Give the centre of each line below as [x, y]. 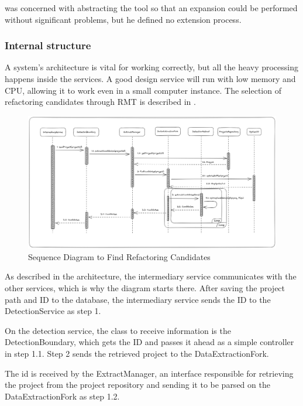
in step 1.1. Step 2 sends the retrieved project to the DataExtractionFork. [137, 354]
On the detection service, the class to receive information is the [118, 330]
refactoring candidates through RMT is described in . [100, 102]
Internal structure [48, 45]
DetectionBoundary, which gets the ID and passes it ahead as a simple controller [149, 342]
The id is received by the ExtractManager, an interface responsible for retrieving [149, 373]
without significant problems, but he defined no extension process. [123, 19]
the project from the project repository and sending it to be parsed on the [137, 385]
